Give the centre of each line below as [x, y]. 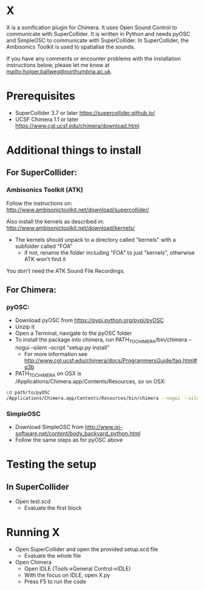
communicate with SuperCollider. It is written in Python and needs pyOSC [98, 33]
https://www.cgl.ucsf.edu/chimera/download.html [77, 126]
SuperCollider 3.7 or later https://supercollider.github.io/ [85, 112]
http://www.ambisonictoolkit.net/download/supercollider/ [78, 210]
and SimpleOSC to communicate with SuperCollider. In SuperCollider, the [98, 40]
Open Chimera [33, 562]
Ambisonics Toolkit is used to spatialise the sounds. [71, 47]
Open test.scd [33, 501]
